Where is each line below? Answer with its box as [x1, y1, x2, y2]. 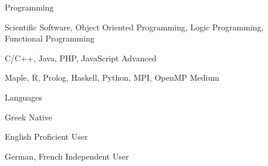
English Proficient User [5, 130, 88, 143]
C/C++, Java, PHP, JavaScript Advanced [5, 51, 157, 64]
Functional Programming [5, 32, 94, 44]
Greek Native [5, 110, 53, 123]
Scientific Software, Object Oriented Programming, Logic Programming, [5, 20, 264, 33]
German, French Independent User [5, 150, 129, 162]
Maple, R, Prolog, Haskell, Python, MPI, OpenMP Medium [5, 71, 219, 84]
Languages [5, 91, 43, 103]
